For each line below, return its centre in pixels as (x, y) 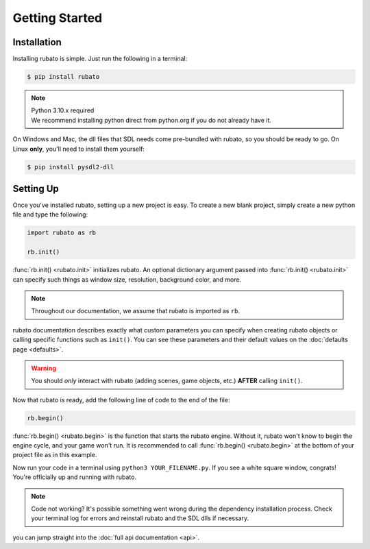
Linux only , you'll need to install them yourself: (79, 149)
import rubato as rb (61, 233)
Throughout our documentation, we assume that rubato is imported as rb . (135, 311)
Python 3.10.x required (63, 110)
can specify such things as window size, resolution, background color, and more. (127, 279)
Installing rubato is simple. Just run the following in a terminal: (100, 59)
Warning (44, 368)
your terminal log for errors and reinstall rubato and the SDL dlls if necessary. (140, 518)
